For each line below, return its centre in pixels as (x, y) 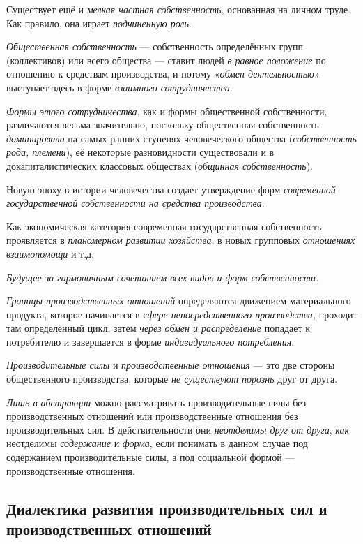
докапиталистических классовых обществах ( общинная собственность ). (160, 165)
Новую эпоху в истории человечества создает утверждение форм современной (171, 189)
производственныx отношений (109, 529)
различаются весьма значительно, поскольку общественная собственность (163, 125)
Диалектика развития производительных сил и (167, 508)
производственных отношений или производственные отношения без (152, 416)
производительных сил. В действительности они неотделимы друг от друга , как (178, 429)
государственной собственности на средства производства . (136, 203)
